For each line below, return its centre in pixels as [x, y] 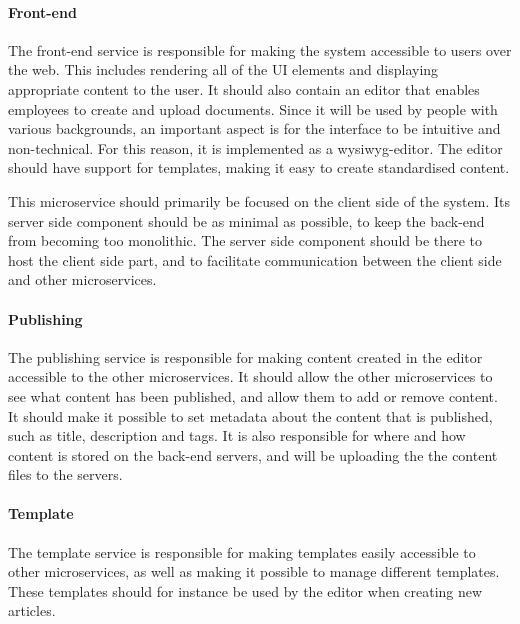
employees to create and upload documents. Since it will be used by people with [253, 108]
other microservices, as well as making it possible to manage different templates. [254, 571]
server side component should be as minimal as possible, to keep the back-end [246, 220]
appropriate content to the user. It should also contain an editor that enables [244, 88]
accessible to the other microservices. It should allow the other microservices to [250, 376]
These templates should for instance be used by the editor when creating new [245, 590]
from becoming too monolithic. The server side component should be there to [245, 240]
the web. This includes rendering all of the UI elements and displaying [223, 69]
